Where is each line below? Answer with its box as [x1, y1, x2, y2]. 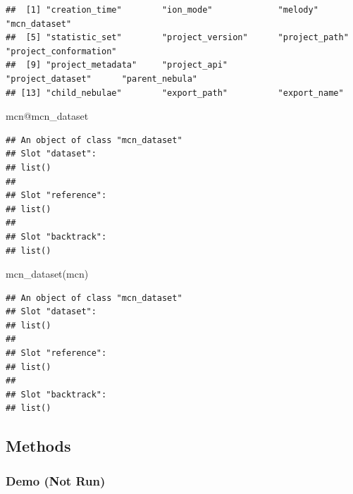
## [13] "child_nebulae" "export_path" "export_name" [6, 87, 344, 98]
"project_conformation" [6, 46, 117, 56]
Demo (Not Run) [6, 471, 106, 489]
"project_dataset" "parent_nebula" [6, 73, 198, 84]
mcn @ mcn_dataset [6, 109, 89, 123]
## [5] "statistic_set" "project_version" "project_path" [6, 32, 349, 43]
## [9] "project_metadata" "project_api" [6, 60, 228, 70]
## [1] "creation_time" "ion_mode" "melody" [6, 5, 318, 15]
